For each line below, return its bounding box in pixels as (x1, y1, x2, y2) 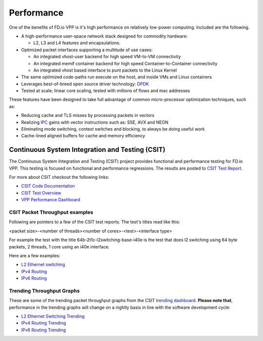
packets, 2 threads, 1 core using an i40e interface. (9, 244, 110, 249)
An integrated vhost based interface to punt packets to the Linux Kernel (33, 67, 177, 73)
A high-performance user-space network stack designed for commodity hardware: (21, 33, 188, 39)
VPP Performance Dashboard (21, 197, 80, 203)
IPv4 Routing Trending (21, 320, 66, 326)
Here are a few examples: (9, 252, 60, 258)
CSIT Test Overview (21, 190, 61, 196)
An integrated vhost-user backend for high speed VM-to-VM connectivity (33, 54, 181, 59)
